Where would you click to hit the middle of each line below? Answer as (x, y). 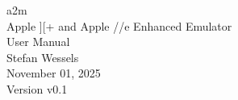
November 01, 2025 (54, 73)
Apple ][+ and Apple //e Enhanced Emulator (119, 25)
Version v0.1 (37, 88)
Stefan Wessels (43, 57)
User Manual (38, 42)
